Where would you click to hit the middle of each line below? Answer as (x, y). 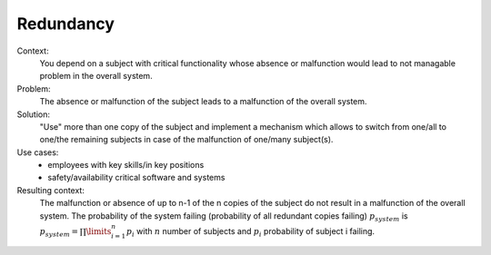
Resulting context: (51, 190)
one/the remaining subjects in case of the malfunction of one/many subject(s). (186, 140)
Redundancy (66, 24)
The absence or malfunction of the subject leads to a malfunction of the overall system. (203, 102)
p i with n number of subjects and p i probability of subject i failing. (251, 232)
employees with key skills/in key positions (126, 165)
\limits (99, 231)
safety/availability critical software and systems (136, 178)
